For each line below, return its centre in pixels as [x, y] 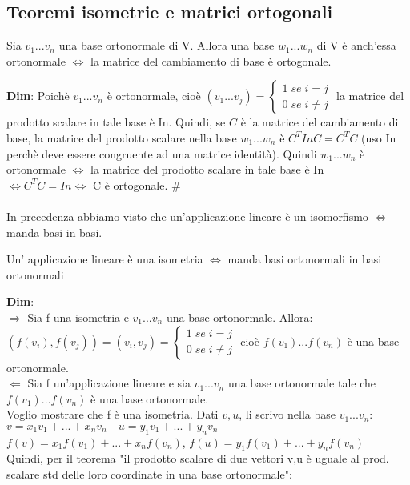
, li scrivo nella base [287, 414]
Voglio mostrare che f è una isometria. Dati [113, 414]
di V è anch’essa [356, 45]
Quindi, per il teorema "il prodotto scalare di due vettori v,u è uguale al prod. [198, 458]
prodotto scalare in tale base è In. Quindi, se [116, 122]
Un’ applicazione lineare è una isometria [105, 259]
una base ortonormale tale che [301, 383]
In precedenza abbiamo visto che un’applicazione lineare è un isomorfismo [187, 216]
